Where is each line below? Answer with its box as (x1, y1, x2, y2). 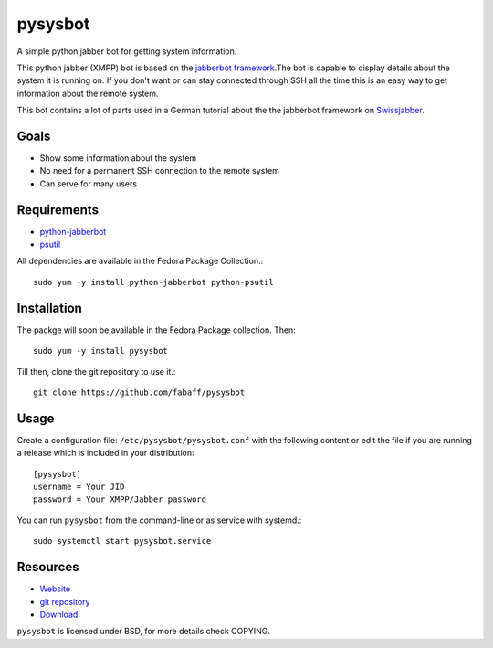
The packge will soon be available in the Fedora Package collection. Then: (16, 324, 296, 335)
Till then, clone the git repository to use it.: (16, 366, 176, 377)
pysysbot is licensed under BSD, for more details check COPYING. (16, 626, 271, 637)
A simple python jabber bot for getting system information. (16, 46, 237, 57)
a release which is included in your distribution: (16, 448, 194, 459)
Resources (16, 559, 79, 575)
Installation (16, 300, 82, 315)
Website (39, 583, 71, 594)
